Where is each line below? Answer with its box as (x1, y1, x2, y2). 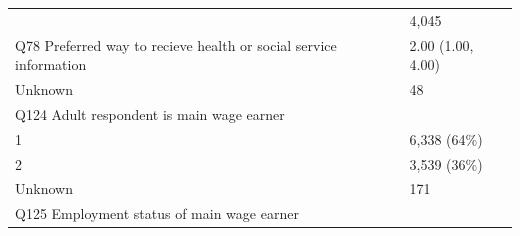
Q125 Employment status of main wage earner (15, 203, 299, 224)
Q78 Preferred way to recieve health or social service (15, 34, 337, 55)
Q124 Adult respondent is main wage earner (15, 103, 285, 124)
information (15, 54, 87, 75)
